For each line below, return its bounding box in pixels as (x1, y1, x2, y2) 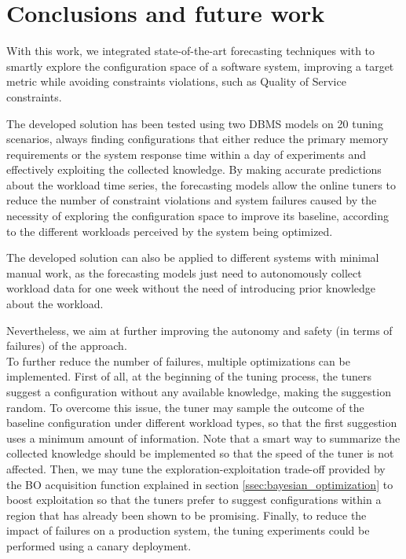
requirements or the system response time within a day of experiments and (6, 145, 366, 162)
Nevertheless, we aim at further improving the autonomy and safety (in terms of (6, 322, 393, 338)
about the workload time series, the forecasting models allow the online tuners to (6, 176, 396, 193)
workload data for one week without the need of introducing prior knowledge (6, 280, 376, 296)
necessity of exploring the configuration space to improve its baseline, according (6, 208, 390, 224)
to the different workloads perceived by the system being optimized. (6, 222, 333, 239)
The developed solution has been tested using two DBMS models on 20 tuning (6, 115, 383, 131)
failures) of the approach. (6, 337, 127, 354)
